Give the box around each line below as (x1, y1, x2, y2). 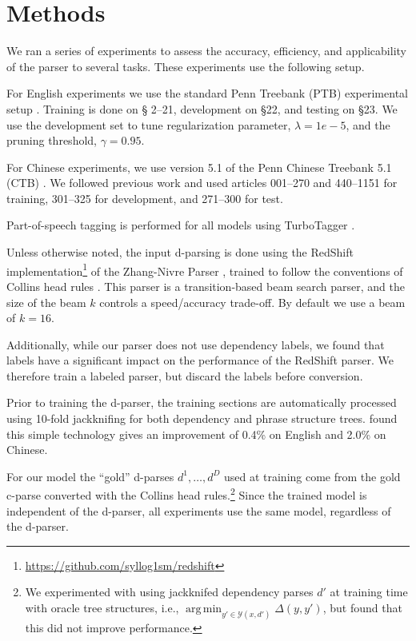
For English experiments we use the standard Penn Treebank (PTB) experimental (6, 85, 408, 102)
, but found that (322, 599, 402, 616)
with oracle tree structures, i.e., (25, 599, 179, 616)
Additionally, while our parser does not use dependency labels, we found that (6, 336, 385, 352)
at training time (330, 583, 408, 600)
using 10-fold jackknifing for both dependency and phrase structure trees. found (6, 410, 398, 427)
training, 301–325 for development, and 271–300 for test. (6, 189, 283, 206)
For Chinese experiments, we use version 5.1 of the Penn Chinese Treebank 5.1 (6, 158, 392, 175)
